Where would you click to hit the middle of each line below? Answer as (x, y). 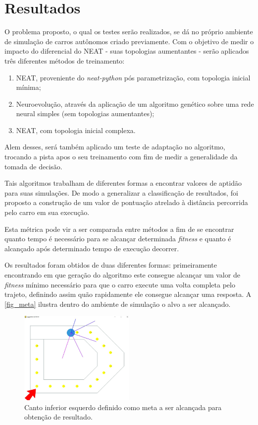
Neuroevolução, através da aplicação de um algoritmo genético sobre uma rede (135, 104)
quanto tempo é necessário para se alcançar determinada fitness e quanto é (118, 239)
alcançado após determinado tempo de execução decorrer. (92, 248)
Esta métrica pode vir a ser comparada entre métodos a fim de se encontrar (119, 229)
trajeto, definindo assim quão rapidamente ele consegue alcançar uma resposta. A (128, 294)
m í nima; (28, 87)
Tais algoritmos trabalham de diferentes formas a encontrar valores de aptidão (123, 183)
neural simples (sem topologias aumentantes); (85, 113)
